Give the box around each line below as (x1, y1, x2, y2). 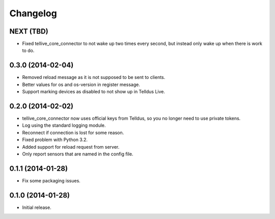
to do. (22, 47, 35, 53)
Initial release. (22, 204, 51, 210)
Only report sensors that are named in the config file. (22, 151, 133, 157)
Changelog (9, 8, 57, 19)
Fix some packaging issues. (22, 177, 81, 183)
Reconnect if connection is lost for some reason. (22, 129, 124, 135)
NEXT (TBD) (9, 27, 48, 36)
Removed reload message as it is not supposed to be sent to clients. (22, 74, 166, 80)
